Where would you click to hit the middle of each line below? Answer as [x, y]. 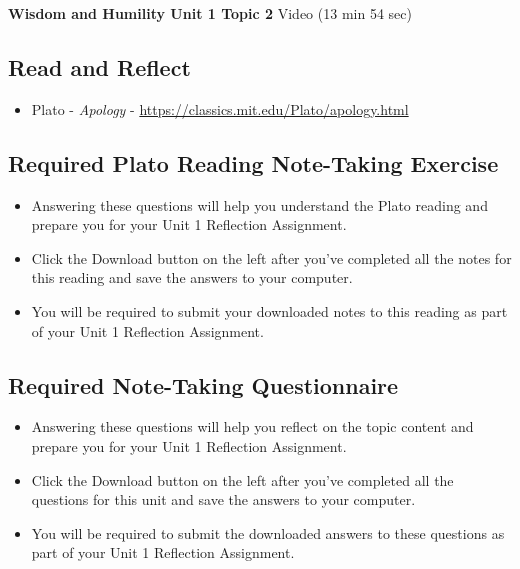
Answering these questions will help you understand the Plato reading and [259, 204]
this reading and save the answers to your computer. [192, 277]
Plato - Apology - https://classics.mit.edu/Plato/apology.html [220, 108]
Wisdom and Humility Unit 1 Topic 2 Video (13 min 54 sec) [210, 13]
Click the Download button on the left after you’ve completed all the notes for [271, 257]
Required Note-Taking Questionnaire [203, 384]
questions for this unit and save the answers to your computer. [223, 499]
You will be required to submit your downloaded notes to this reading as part [269, 310]
